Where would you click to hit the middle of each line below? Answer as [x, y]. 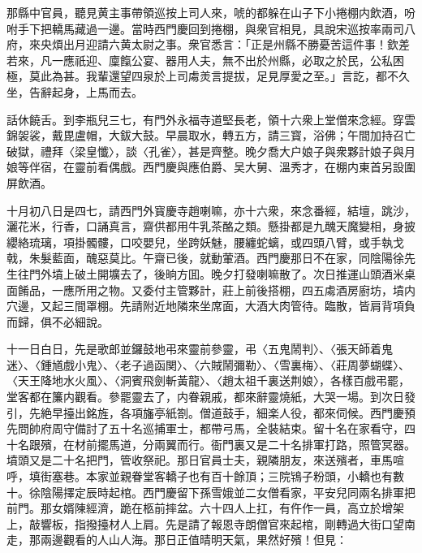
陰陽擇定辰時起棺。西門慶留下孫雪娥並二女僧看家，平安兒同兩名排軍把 [228, 492]
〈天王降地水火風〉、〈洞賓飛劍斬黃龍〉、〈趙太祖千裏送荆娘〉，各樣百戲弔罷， [208, 380]
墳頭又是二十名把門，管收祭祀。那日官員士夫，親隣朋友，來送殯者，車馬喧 [205, 460]
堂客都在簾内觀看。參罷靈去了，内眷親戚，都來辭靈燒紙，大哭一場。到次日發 [211, 397]
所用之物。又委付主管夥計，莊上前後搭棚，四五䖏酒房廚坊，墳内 [245, 289]
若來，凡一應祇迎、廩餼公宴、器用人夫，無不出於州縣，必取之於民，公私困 [205, 60]
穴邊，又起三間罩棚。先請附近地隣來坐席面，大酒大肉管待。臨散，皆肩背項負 [211, 306]
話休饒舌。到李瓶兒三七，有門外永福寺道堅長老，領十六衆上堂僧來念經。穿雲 [211, 119]
